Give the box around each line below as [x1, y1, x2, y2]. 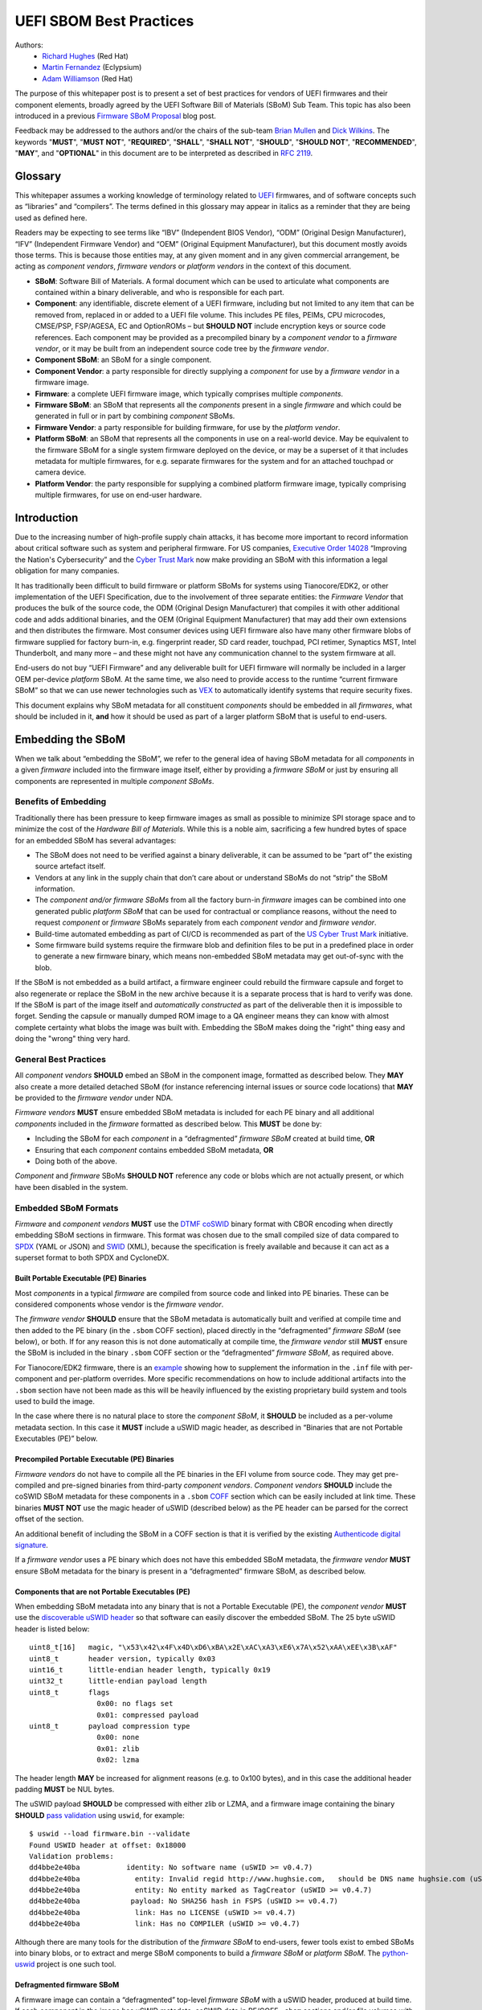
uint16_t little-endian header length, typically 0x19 [29, 1665, 271, 1675]
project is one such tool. [36, 1959, 116, 1969]
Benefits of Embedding [14, 796, 107, 807]
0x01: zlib [96, 1744, 140, 1753]
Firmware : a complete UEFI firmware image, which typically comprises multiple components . [35, 388, 344, 398]
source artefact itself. [35, 861, 106, 872]
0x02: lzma [96, 1755, 140, 1765]
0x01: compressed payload [96, 1710, 199, 1720]
